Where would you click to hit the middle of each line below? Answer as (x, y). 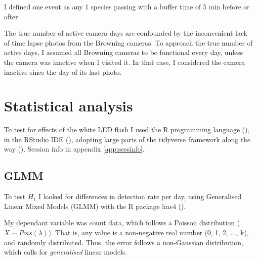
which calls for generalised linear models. (65, 252)
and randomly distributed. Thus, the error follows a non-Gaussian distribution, (124, 242)
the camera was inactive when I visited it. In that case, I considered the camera (125, 62)
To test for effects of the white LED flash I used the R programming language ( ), (127, 130)
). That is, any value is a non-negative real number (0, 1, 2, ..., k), (149, 233)
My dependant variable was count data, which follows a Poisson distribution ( (122, 223)
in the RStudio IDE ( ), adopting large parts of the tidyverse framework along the (127, 139)
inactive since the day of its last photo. (63, 72)
